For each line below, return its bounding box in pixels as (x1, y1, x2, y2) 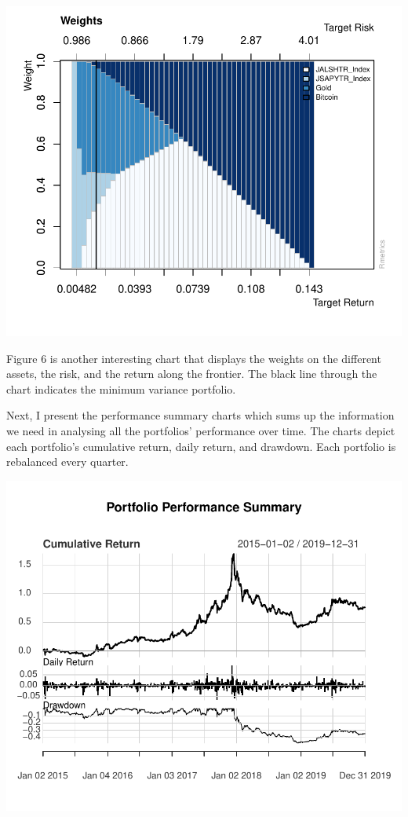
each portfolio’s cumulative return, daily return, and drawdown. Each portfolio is (6, 438, 396, 454)
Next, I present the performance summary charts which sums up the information (6, 407, 395, 423)
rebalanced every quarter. (6, 453, 129, 470)
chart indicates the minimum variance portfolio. (6, 380, 236, 397)
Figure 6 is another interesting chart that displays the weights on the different (6, 350, 381, 366)
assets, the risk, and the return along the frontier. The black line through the (6, 365, 377, 382)
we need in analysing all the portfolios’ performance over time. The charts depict (6, 422, 395, 438)
